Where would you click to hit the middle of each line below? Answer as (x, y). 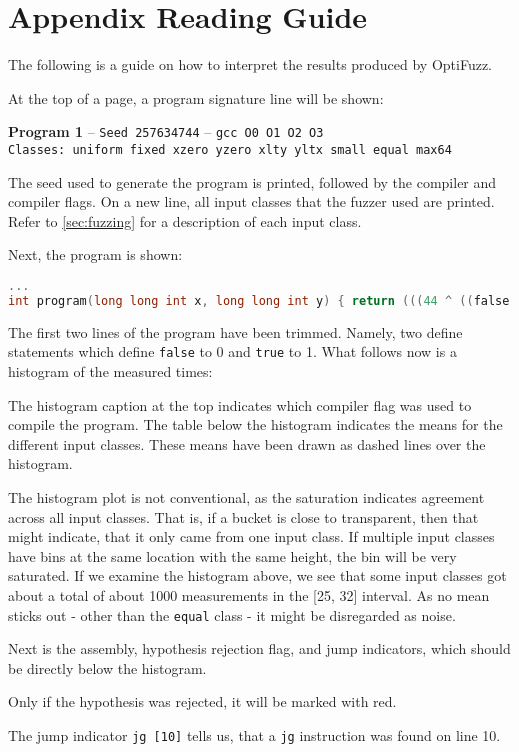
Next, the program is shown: (95, 254)
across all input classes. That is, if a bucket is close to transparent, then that (243, 516)
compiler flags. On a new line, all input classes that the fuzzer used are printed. (251, 201)
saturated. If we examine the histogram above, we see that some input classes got (257, 575)
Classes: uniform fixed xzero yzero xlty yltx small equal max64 (230, 149)
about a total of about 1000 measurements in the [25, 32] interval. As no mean (249, 594)
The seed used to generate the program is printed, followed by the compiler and (252, 181)
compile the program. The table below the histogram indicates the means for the (255, 424)
